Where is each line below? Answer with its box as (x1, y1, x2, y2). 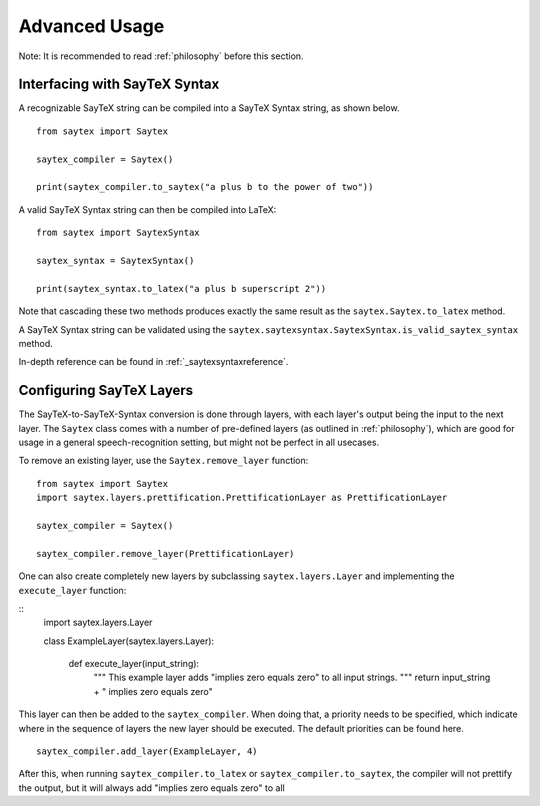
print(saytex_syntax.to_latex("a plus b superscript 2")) (36, 283, 327, 294)
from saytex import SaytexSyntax (36, 227, 200, 239)
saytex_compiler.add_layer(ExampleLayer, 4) (36, 746, 259, 757)
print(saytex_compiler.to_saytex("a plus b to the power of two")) (36, 181, 374, 193)
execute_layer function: (18, 584, 127, 596)
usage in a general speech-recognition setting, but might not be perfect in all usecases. (18, 436, 380, 448)
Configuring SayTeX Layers (18, 382, 194, 399)
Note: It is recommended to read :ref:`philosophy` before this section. (18, 50, 304, 62)
